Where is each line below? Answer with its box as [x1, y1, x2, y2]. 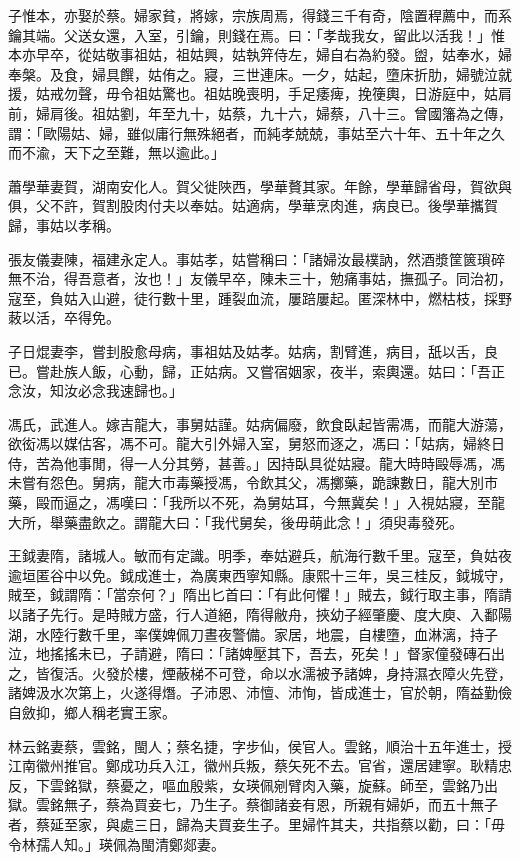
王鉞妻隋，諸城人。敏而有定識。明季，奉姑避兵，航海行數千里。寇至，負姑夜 [8, 545, 512, 566]
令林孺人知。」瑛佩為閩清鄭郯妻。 [8, 833, 225, 854]
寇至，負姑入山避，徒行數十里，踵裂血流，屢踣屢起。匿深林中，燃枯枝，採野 [8, 287, 512, 308]
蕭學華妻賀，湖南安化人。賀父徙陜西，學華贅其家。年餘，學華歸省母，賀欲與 [8, 175, 512, 196]
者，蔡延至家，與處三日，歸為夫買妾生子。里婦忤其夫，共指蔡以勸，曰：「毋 [8, 813, 505, 834]
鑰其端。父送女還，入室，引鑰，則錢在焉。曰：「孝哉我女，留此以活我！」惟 [8, 24, 505, 45]
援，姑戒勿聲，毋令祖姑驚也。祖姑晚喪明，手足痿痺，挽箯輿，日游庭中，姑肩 [8, 83, 512, 104]
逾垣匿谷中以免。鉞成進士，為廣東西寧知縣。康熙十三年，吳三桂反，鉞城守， [8, 564, 512, 585]
